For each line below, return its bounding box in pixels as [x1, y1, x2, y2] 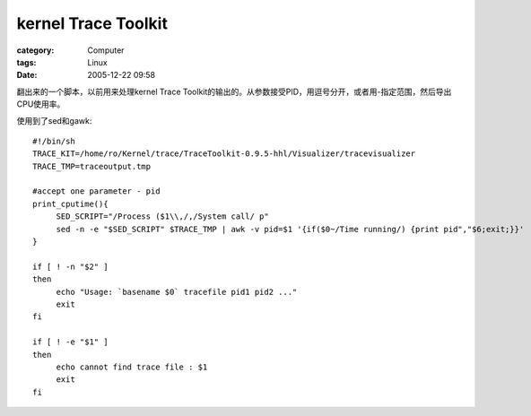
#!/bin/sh [32, 135, 75, 146]
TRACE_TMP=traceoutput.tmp [32, 161, 152, 171]
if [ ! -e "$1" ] [32, 337, 109, 347]
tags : [16, 56, 37, 67]
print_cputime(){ [32, 198, 109, 209]
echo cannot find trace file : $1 [56, 361, 208, 372]
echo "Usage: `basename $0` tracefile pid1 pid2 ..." [56, 287, 298, 297]
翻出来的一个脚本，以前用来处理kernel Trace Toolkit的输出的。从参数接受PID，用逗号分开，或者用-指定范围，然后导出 [16, 86, 452, 97]
